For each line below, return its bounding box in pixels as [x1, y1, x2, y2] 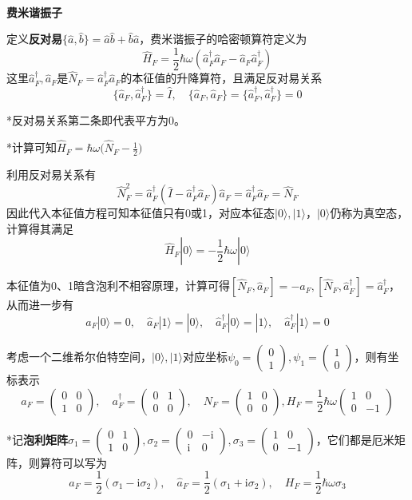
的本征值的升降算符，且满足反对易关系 [121, 69, 323, 86]
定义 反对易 [6, 30, 62, 47]
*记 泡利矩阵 [6, 431, 68, 447]
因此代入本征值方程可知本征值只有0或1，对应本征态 [6, 204, 275, 221]
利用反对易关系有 [6, 165, 96, 182]
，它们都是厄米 [315, 431, 394, 447]
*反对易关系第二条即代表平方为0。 [6, 112, 185, 129]
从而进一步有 [6, 296, 73, 313]
